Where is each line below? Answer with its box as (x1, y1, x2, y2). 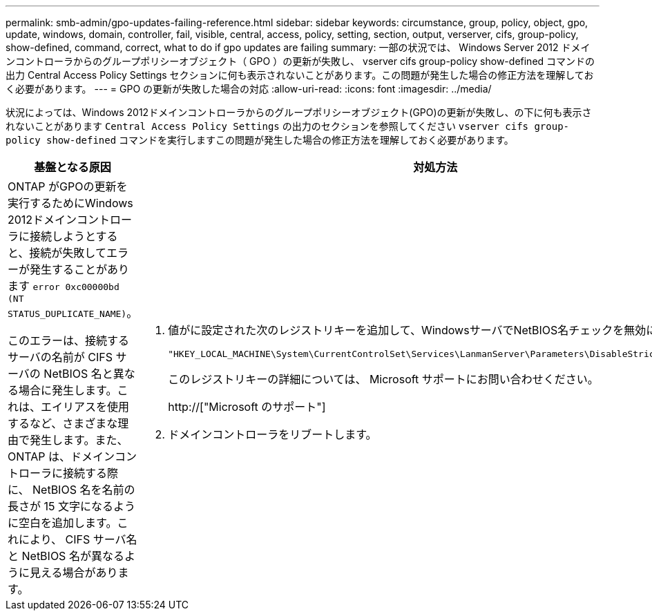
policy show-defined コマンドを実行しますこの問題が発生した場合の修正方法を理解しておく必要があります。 (6, 134, 514, 146)
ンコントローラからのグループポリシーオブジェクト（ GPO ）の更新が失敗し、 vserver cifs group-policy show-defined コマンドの (6, 55, 595, 67)
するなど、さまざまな (8, 416, 118, 430)
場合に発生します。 (19, 383, 117, 397)
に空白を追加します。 (8, 516, 117, 530)
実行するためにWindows (8, 196, 133, 210)
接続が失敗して (29, 246, 106, 260)
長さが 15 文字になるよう (8, 499, 136, 513)
